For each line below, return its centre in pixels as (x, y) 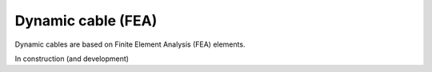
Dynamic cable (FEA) (86, 21)
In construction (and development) (72, 59)
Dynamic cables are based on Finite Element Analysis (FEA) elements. (130, 44)
